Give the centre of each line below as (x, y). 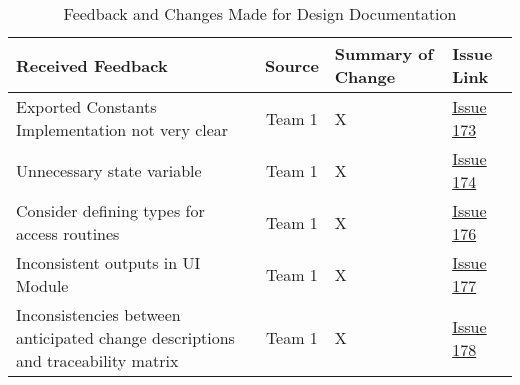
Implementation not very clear (122, 129)
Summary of (384, 53)
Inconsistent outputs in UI (108, 262)
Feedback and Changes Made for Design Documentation (260, 13)
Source (291, 65)
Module (42, 285)
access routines (68, 233)
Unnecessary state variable (109, 170)
